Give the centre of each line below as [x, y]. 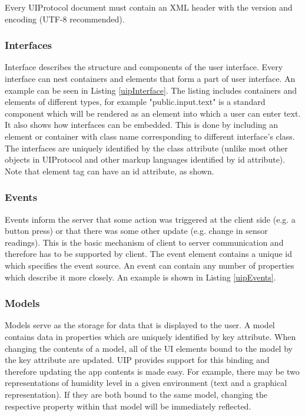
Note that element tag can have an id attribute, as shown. [110, 171]
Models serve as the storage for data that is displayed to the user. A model [140, 325]
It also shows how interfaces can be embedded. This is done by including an [142, 125]
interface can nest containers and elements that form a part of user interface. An [150, 78]
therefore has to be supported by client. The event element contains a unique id [148, 254]
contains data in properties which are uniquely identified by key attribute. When [150, 336]
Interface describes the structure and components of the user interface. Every [144, 67]
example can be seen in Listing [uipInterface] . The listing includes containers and [151, 90]
